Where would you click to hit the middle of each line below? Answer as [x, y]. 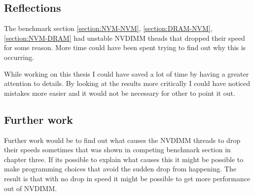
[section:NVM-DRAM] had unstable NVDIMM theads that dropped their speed [125, 38]
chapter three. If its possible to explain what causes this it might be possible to [124, 159]
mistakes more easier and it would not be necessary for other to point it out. [120, 93]
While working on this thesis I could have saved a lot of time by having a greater [127, 73]
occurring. [19, 57]
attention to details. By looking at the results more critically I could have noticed [127, 83]
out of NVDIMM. [31, 188]
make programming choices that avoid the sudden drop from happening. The [120, 169]
